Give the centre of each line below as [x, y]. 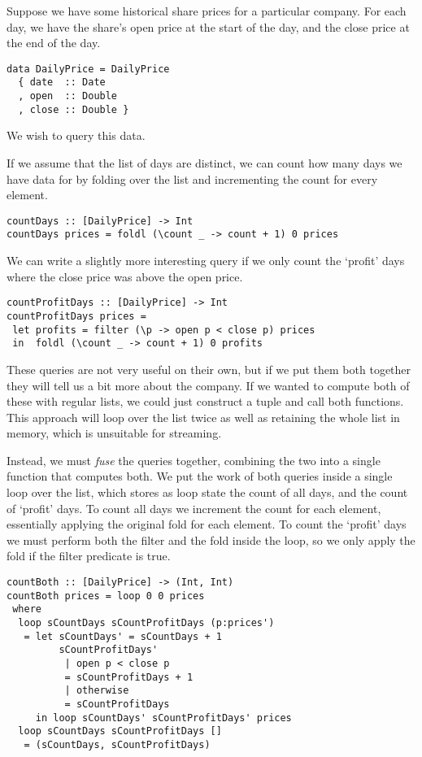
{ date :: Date [62, 83]
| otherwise [97, 691]
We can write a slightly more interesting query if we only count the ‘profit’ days [206, 261]
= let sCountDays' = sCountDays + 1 [123, 636]
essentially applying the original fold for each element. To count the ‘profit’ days [207, 524]
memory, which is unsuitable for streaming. [114, 433]
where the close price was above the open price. [125, 276]
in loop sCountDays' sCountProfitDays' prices [163, 718]
